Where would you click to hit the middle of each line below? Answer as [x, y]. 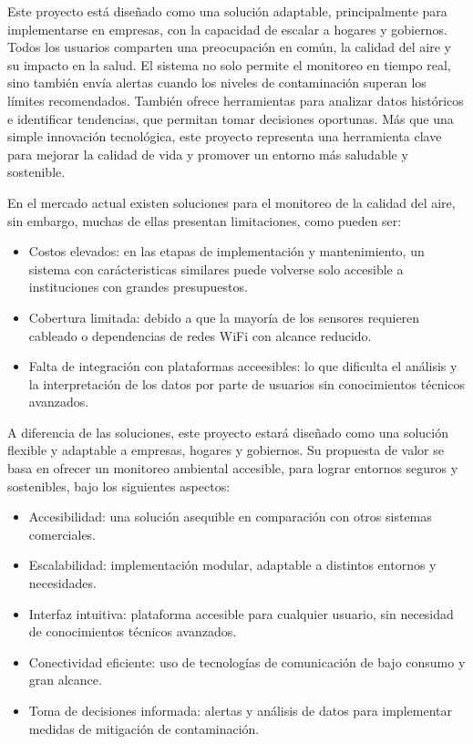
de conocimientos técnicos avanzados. [133, 631]
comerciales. [62, 534]
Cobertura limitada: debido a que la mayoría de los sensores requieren [224, 317]
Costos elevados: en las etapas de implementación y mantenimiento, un [226, 251]
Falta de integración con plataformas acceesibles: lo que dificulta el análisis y [243, 366]
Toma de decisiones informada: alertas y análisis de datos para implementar [240, 710]
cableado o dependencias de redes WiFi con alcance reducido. [200, 335]
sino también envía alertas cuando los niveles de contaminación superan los [217, 83]
